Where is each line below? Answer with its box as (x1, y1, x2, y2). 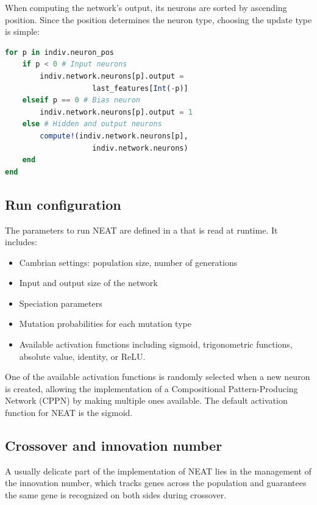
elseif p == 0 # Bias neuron (22, 96, 140, 105)
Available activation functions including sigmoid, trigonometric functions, (19, 338, 293, 351)
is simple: (5, 25, 40, 38)
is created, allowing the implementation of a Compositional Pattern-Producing (5, 382, 298, 395)
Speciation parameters (19, 296, 102, 309)
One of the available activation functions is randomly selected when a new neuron (5, 370, 310, 383)
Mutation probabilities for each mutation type (19, 317, 191, 330)
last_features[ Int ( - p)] (92, 84, 188, 93)
